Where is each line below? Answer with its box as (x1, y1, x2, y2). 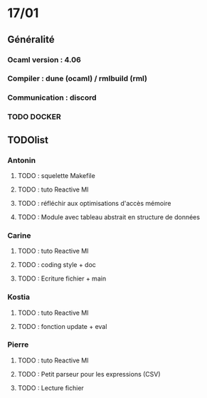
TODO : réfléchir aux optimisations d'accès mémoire (17, 199, 171, 207)
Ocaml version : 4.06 (7, 55, 82, 65)
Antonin (7, 155, 36, 165)
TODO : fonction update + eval (17, 322, 107, 330)
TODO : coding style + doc (17, 261, 96, 269)
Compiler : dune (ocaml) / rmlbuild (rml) (7, 73, 148, 83)
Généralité (7, 33, 55, 46)
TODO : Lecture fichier (17, 383, 84, 392)
